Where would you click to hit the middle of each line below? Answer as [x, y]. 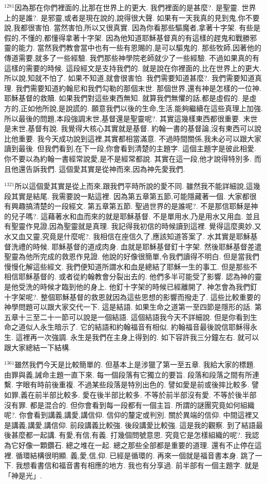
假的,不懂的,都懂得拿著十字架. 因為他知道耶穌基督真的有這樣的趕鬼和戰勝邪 [131, 37]
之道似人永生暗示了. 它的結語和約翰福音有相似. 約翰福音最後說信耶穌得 [131, 327]
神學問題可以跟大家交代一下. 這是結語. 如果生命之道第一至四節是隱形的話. [128, 307]
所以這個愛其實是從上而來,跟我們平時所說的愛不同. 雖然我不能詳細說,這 [134, 186]
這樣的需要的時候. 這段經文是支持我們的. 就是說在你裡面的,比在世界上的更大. [133, 68]
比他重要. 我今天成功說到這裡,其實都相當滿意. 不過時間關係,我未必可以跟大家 [133, 138]
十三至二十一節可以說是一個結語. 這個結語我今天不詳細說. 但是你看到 [134, 317]
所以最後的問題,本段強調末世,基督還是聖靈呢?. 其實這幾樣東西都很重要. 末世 [131, 118]
